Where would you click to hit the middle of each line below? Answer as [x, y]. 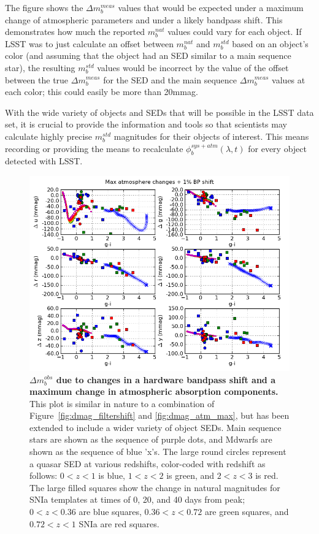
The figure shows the [44, 7]
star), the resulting [40, 67]
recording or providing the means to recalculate [94, 148]
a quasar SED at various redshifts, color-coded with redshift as [148, 463]
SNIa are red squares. [119, 523]
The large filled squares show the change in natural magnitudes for [155, 487]
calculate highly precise [49, 136]
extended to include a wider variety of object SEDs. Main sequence [156, 427]
